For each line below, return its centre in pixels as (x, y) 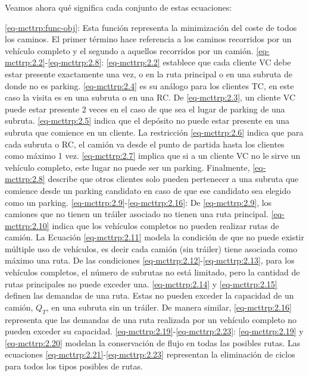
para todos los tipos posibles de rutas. (74, 366)
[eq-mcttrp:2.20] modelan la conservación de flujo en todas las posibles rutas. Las (153, 342)
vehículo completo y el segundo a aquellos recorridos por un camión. (129, 50)
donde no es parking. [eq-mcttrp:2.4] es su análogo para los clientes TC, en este (149, 85)
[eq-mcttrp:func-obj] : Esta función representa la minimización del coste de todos (151, 27)
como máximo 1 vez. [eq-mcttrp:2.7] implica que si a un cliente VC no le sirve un (153, 156)
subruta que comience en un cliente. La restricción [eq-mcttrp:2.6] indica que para (154, 132)
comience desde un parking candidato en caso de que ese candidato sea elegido (148, 190)
